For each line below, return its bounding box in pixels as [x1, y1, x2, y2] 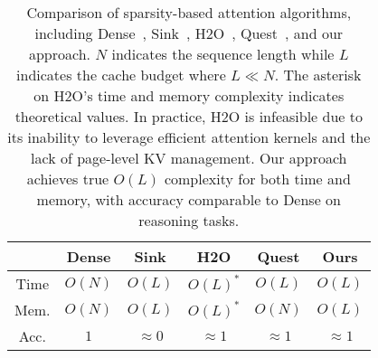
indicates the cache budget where [16, 64, 226, 85]
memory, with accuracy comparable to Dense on [36, 189, 341, 210]
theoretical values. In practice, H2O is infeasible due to [14, 106, 363, 127]
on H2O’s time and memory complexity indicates [33, 85, 345, 106]
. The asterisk [274, 64, 362, 85]
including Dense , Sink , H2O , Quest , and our [34, 23, 344, 43]
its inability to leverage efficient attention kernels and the [7, 127, 371, 147]
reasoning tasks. [138, 210, 240, 231]
